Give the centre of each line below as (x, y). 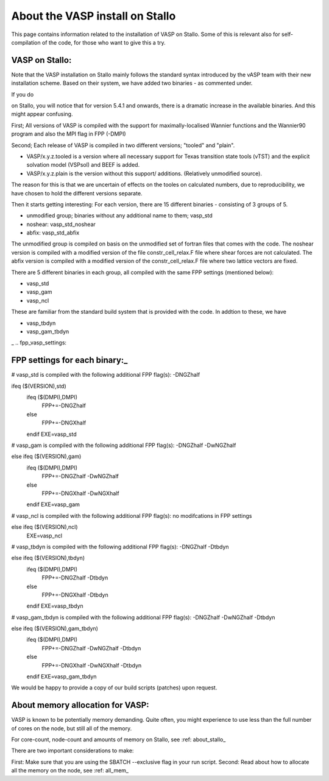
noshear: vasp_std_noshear (61, 224)
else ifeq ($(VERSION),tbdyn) (48, 558)
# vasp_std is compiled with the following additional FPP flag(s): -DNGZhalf (106, 375)
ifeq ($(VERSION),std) (39, 386)
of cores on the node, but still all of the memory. (72, 728)
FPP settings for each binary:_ (69, 360)
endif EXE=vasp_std (52, 434)
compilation (26, 42)
